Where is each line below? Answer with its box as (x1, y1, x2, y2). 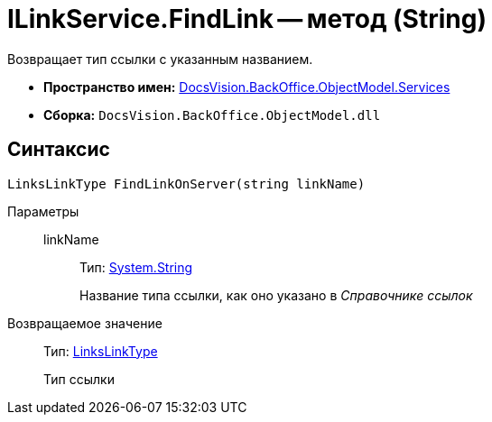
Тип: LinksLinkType (43, 343, 158, 359)
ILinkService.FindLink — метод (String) (7, 4, 487, 34)
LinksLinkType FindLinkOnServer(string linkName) (7, 176, 366, 191)
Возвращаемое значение (7, 315, 162, 331)
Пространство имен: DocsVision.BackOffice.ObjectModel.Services (43, 78, 450, 95)
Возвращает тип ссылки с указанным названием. (7, 50, 313, 67)
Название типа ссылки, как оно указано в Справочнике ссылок (79, 287, 473, 303)
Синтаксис (7, 138, 110, 161)
